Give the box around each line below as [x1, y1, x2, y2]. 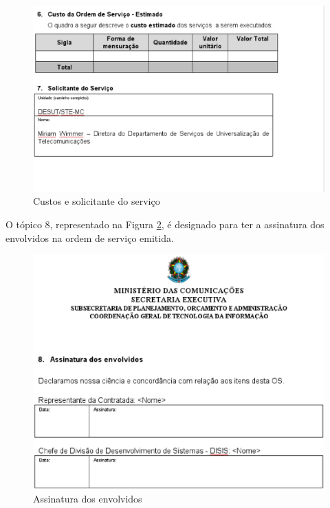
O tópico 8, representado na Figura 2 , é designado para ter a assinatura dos [5, 217, 324, 231]
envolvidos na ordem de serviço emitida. [5, 230, 174, 245]
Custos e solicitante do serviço [33, 194, 160, 208]
